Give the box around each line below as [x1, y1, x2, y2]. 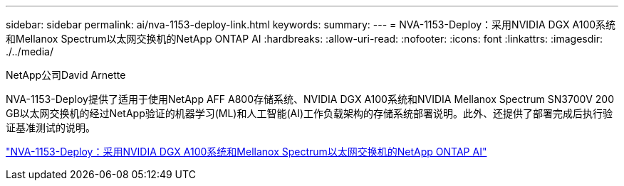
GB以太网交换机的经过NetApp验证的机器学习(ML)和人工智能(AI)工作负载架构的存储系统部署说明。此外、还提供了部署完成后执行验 [6, 107, 613, 119]
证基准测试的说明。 [6, 121, 95, 133]
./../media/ [6, 45, 53, 58]
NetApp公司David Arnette [6, 69, 126, 81]
